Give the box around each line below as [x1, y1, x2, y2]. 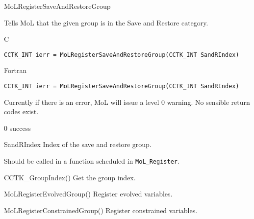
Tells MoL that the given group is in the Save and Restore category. [4, 17, 208, 27]
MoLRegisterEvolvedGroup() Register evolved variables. [4, 189, 173, 199]
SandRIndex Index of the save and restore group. [4, 139, 152, 149]
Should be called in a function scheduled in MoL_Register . [4, 156, 179, 166]
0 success [4, 122, 31, 133]
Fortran [4, 65, 27, 75]
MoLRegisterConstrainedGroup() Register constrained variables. [4, 205, 198, 215]
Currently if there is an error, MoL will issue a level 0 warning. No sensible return [4, 97, 250, 107]
